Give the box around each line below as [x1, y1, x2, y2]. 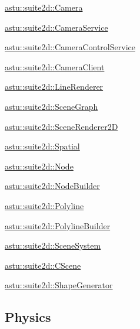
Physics [5, 308, 51, 326]
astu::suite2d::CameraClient [5, 60, 105, 73]
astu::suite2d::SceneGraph [5, 100, 98, 112]
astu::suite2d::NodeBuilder [5, 180, 100, 192]
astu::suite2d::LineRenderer [5, 80, 104, 93]
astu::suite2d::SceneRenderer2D [5, 120, 118, 132]
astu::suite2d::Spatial [5, 140, 80, 152]
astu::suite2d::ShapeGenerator [5, 279, 113, 291]
